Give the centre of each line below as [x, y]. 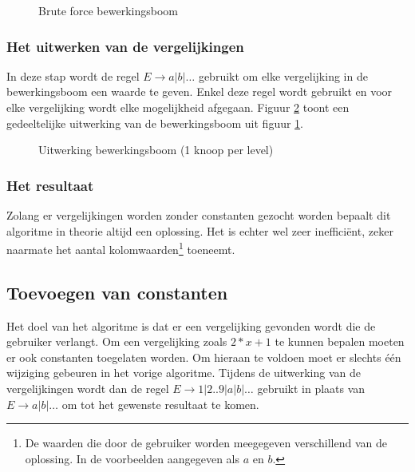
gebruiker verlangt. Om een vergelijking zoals [117, 341]
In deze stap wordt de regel [73, 75]
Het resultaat [50, 185]
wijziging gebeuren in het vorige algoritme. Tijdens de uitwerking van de [184, 373]
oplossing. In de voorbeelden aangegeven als [132, 458]
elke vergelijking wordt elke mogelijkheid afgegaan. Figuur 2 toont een [178, 107]
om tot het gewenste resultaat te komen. [160, 404]
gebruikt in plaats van [311, 389]
